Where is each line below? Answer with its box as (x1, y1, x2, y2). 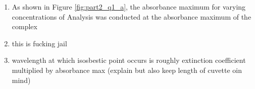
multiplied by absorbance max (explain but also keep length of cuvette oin (12, 64, 242, 75)
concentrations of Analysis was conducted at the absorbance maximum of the (12, 11, 251, 22)
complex (12, 21, 37, 32)
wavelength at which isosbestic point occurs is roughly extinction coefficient (12, 55, 246, 65)
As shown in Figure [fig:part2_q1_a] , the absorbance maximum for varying (12, 2, 246, 12)
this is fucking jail (12, 38, 67, 48)
